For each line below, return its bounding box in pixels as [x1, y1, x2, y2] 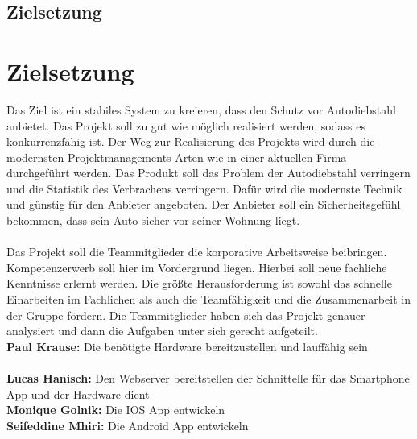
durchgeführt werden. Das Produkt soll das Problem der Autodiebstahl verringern [6, 164, 411, 181]
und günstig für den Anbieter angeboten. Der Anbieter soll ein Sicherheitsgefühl [6, 196, 401, 213]
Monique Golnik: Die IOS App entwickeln [6, 401, 225, 418]
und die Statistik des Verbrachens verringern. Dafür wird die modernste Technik [6, 180, 403, 197]
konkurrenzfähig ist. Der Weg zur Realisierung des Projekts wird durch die [6, 133, 375, 150]
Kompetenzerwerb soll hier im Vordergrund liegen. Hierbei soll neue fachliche [6, 259, 387, 275]
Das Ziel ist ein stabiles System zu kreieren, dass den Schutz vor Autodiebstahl [6, 101, 396, 118]
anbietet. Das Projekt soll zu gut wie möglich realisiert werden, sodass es [6, 117, 365, 134]
